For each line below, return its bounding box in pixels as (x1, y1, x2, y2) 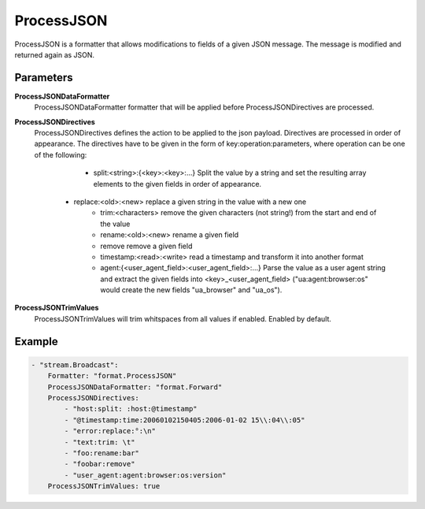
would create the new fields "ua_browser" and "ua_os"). (100, 285, 283, 295)
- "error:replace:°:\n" (64, 426, 157, 436)
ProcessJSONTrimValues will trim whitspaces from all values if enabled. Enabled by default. (34, 314, 332, 323)
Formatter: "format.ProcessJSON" (47, 371, 177, 381)
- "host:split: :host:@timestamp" (64, 404, 198, 414)
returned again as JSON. (14, 50, 94, 59)
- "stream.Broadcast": (31, 360, 119, 370)
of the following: (34, 150, 87, 159)
